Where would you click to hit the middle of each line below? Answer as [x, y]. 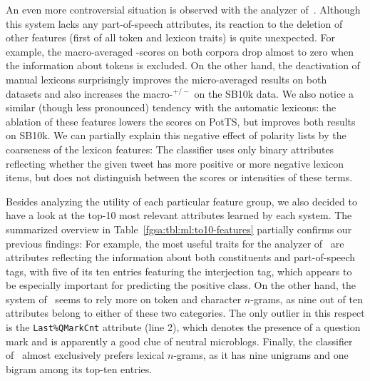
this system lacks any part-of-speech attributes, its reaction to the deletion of [174, 23]
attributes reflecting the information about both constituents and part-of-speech [181, 257]
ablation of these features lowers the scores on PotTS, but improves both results [181, 121]
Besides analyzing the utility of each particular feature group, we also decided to [181, 201]
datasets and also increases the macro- [89, 93]
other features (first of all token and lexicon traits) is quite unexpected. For [170, 37]
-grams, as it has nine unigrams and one [261, 355]
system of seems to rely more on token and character [124, 299]
